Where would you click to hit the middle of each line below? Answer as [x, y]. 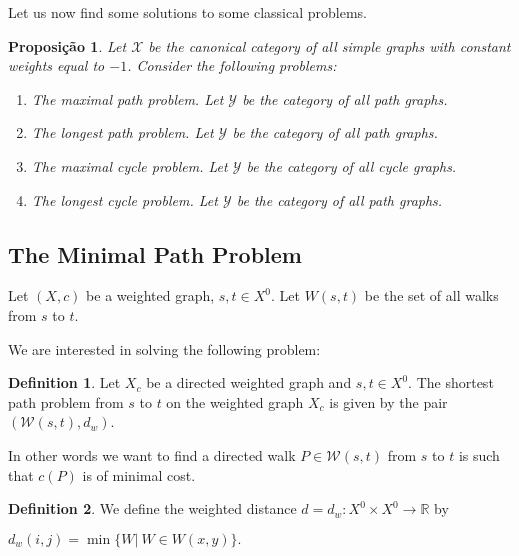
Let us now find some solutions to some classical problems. [187, 12]
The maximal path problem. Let [127, 98]
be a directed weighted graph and [249, 382]
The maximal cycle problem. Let [129, 165]
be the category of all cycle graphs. [351, 165]
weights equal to [56, 65]
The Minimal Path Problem [155, 253]
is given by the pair [388, 401]
